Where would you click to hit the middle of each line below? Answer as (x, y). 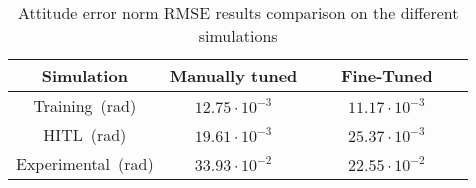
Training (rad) (85, 105)
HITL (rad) (85, 134)
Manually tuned (233, 75)
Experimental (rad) (85, 163)
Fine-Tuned (386, 75)
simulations (238, 35)
